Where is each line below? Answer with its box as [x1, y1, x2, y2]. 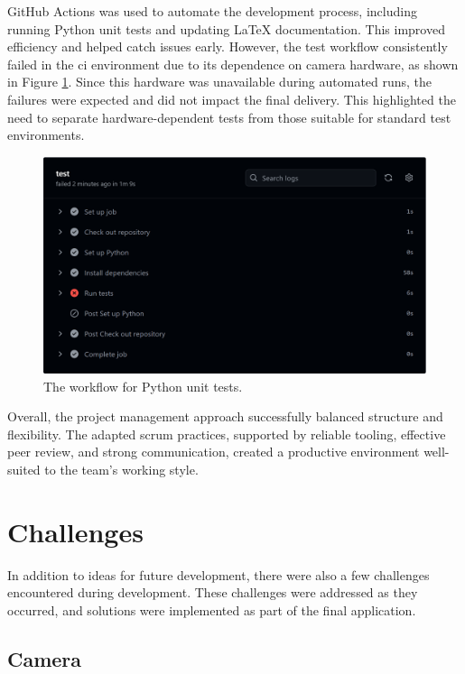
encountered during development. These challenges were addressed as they [7, 583, 418, 602]
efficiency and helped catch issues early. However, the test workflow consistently [7, 37, 448, 56]
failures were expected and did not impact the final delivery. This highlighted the [7, 89, 456, 108]
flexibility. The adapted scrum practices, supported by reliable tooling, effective [7, 424, 446, 443]
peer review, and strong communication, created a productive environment [7, 442, 420, 461]
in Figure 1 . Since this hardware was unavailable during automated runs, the [7, 72, 432, 91]
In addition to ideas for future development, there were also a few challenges [7, 565, 430, 584]
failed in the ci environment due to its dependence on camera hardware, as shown [7, 54, 459, 73]
